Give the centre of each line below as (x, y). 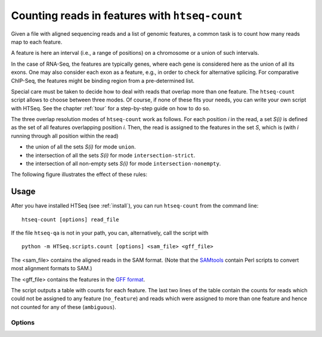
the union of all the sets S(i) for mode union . (81, 147)
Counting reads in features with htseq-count (127, 16)
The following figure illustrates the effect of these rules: (79, 174)
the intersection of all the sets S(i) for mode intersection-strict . (111, 155)
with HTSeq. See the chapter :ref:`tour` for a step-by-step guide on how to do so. (111, 108)
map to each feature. (37, 42)
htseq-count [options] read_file (70, 219)
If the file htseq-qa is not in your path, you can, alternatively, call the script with (110, 233)
